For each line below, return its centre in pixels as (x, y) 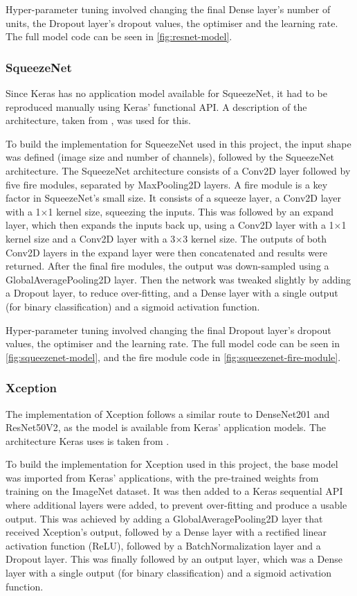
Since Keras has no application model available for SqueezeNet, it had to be (166, 93)
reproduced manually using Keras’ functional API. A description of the (156, 106)
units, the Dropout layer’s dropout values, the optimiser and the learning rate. (172, 23)
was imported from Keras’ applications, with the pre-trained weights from (162, 477)
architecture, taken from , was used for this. (98, 120)
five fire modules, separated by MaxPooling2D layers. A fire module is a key (167, 184)
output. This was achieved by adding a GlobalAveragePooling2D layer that (164, 518)
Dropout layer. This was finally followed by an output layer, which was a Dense (174, 559)
